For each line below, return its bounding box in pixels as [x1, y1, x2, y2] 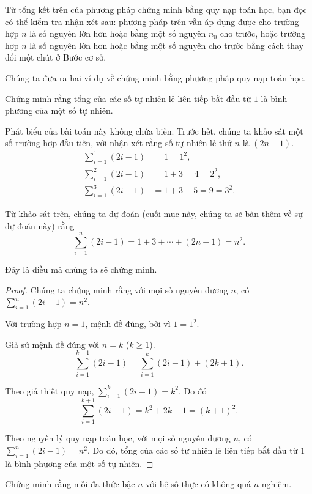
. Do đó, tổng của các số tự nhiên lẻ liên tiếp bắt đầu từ [87, 444, 298, 457]
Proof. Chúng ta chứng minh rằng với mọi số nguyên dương [5, 283, 228, 296]
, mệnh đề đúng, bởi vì [85, 317, 171, 330]
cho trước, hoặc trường [220, 27, 305, 40]
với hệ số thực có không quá [146, 477, 251, 490]
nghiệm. [261, 477, 292, 490]
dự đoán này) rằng [5, 219, 75, 232]
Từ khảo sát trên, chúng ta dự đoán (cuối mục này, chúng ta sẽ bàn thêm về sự [5, 207, 303, 219]
